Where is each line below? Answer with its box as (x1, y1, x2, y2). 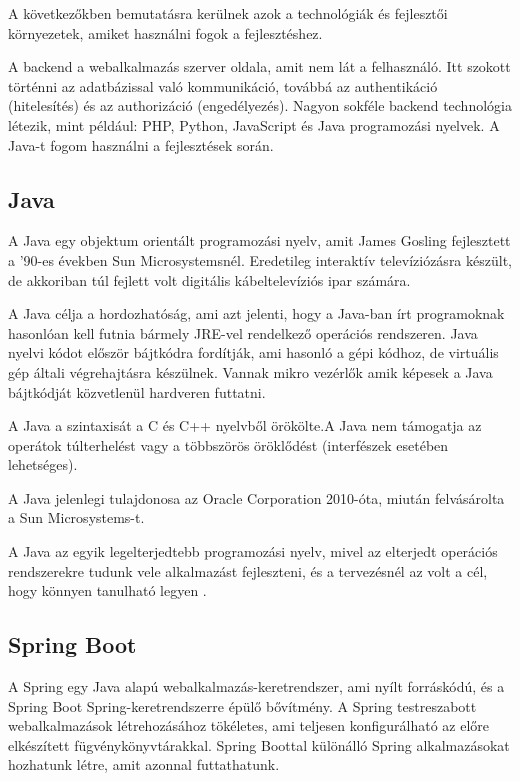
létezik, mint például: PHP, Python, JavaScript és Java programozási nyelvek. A (8, 114, 500, 135)
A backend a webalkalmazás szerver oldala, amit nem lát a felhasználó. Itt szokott (8, 56, 511, 77)
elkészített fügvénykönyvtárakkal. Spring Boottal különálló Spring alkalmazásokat (8, 734, 510, 755)
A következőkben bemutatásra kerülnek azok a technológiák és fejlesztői (8, 3, 448, 23)
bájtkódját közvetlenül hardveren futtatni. (8, 381, 266, 402)
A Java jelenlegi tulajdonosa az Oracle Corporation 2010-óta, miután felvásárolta (8, 487, 505, 508)
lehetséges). (8, 454, 78, 475)
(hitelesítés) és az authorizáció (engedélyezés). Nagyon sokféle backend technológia (8, 95, 512, 116)
